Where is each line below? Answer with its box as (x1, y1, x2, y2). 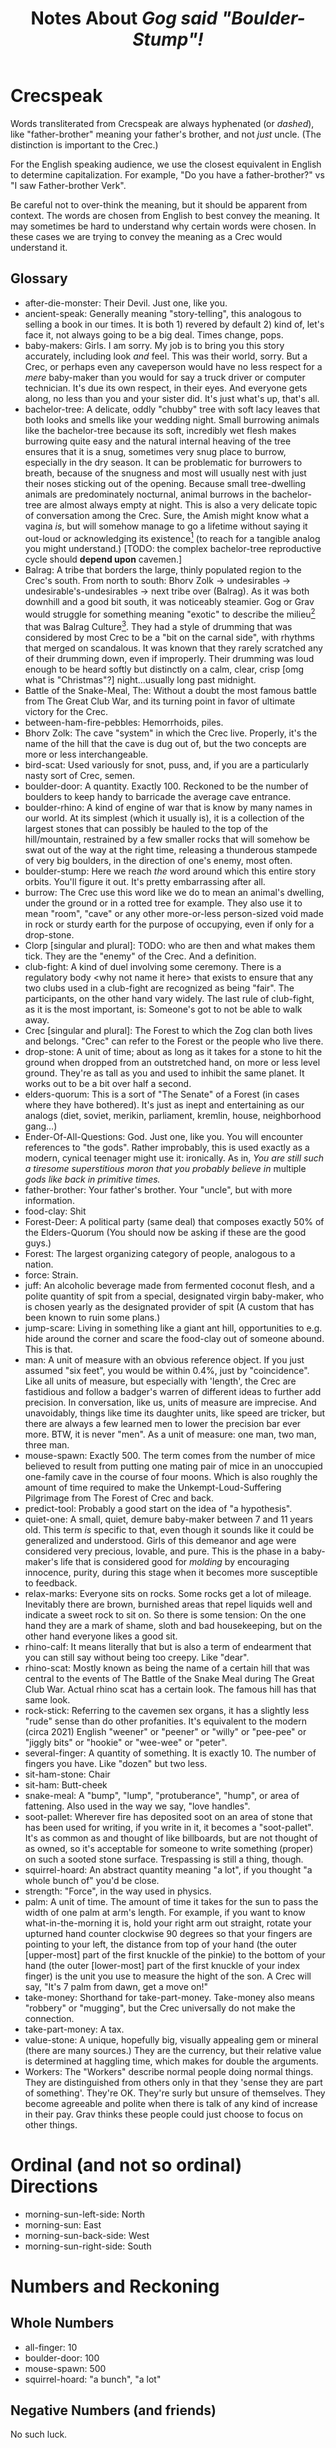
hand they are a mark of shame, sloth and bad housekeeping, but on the (24, 1619, 323, 1631)
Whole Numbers (10, 2315, 115, 2332)
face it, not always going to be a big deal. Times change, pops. (24, 328, 284, 341)
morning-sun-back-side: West (24, 2229, 150, 2241)
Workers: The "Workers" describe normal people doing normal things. (24, 2065, 314, 2077)
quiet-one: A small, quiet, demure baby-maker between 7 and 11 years (24, 1513, 313, 1525)
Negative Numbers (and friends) (10, 2402, 217, 2419)
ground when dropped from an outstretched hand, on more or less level (24, 1056, 321, 1068)
